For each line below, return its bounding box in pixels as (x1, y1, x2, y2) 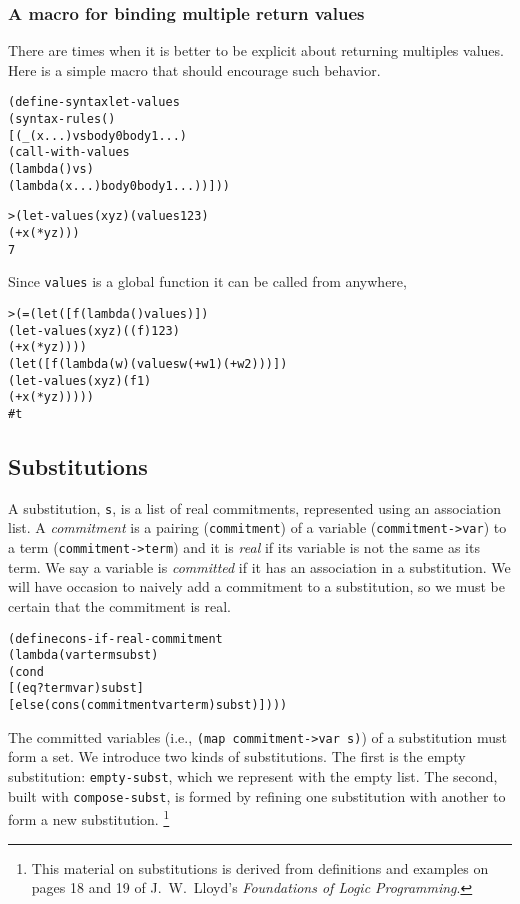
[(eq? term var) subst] (8, 681, 145, 696)
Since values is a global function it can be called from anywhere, (8, 271, 407, 292)
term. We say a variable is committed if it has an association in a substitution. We (8, 556, 511, 577)
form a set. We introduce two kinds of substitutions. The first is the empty (8, 746, 466, 767)
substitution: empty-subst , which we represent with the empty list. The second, (8, 766, 498, 787)
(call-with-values (8, 145, 130, 160)
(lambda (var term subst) (8, 648, 159, 663)
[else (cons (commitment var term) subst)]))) (8, 698, 288, 713)
